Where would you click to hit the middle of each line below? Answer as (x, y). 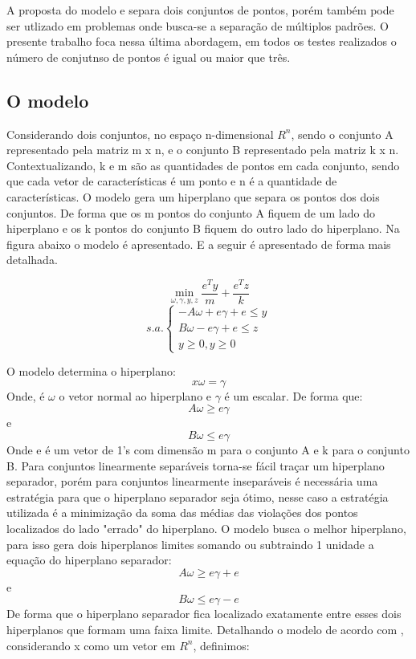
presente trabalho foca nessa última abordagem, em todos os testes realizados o (202, 41)
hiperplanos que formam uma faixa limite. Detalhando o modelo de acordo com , (205, 629)
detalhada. (32, 260)
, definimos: (221, 645)
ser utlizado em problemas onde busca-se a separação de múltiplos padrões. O (198, 25)
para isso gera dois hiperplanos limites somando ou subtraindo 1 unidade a (190, 544)
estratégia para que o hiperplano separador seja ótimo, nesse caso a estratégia (198, 496)
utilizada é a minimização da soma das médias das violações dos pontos (182, 513)
